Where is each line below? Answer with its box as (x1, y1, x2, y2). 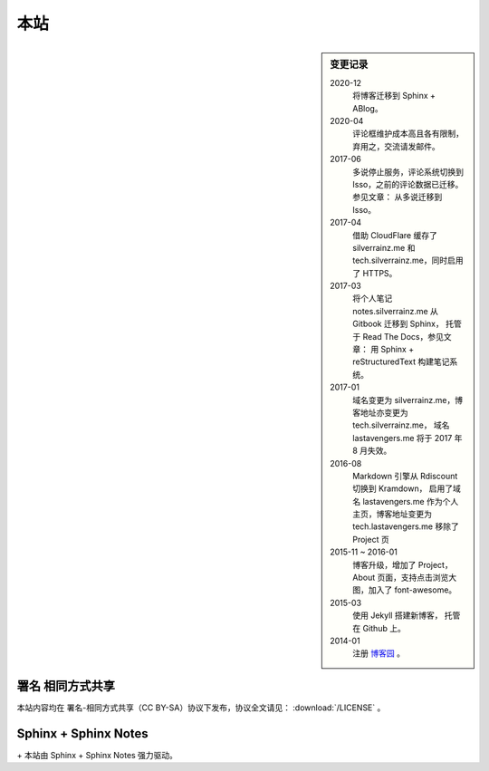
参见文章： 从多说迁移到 (352, 191, 443, 203)
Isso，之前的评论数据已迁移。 (352, 178, 464, 189)
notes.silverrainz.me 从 (352, 305, 439, 316)
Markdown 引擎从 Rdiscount (352, 470, 458, 481)
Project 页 (352, 534, 389, 545)
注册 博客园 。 (352, 648, 405, 659)
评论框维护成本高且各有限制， (352, 128, 464, 140)
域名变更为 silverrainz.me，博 (352, 394, 464, 405)
